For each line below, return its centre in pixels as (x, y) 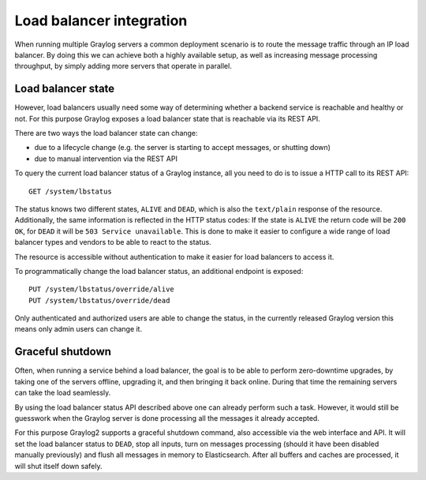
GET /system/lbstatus (70, 191)
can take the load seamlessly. (63, 393)
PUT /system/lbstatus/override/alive (102, 289)
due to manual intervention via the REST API (106, 159)
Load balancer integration (101, 21)
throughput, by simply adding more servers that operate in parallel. (123, 66)
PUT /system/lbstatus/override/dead (99, 300)
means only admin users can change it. (78, 329)
